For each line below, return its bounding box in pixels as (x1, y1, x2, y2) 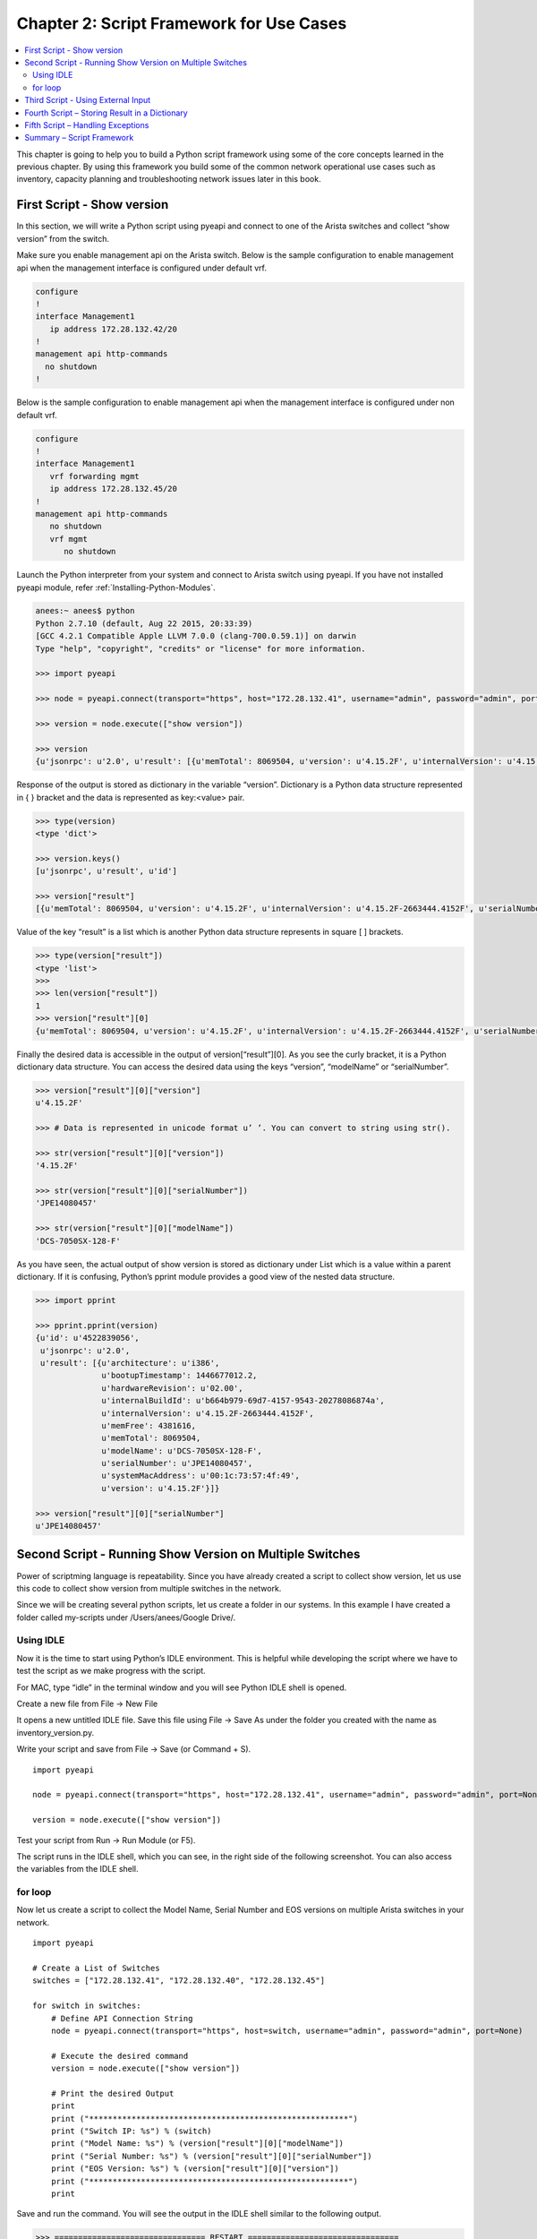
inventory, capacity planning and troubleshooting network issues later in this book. (16, 174, 321, 184)
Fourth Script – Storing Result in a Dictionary (24, 107, 188, 118)
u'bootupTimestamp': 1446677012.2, (101, 1370, 258, 1381)
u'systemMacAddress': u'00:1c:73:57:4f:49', (101, 1471, 300, 1481)
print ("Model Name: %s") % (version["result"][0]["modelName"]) (50, 2139, 345, 2149)
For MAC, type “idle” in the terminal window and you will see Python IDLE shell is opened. (16, 1682, 347, 1693)
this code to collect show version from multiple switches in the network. (16, 1583, 282, 1593)
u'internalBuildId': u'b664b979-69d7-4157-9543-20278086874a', (101, 1395, 385, 1406)
